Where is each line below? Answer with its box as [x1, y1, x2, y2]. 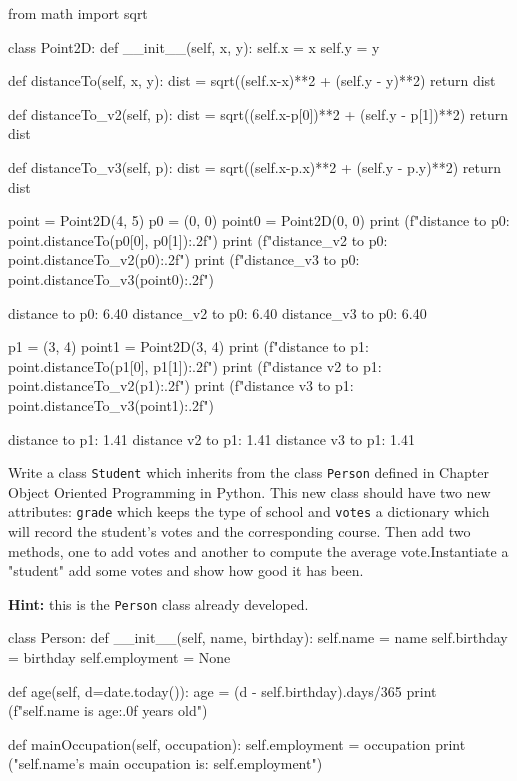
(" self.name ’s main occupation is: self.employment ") [8, 753, 323, 774]
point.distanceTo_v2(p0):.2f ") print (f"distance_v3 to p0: [8, 249, 360, 270]
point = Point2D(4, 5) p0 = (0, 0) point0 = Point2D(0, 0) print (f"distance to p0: [8, 210, 510, 231]
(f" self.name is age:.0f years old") [8, 700, 208, 721]
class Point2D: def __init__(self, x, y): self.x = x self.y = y [8, 36, 380, 57]
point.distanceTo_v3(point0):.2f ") [8, 268, 215, 289]
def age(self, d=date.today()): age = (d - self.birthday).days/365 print [8, 680, 437, 701]
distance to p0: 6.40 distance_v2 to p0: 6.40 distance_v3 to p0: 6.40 [8, 302, 427, 323]
